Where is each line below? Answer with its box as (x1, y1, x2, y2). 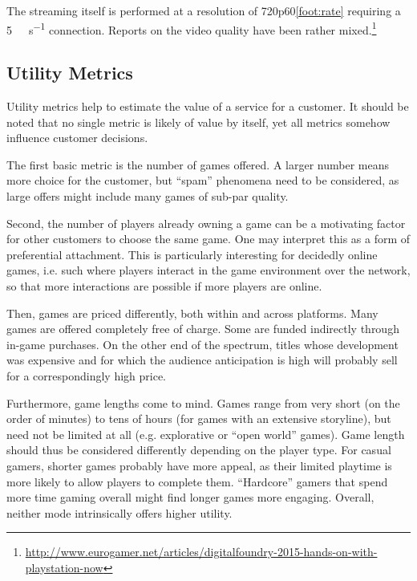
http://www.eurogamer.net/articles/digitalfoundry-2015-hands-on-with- (25, 543, 378, 560)
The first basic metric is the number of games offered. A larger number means (6, 156, 389, 173)
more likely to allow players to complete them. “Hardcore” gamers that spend (6, 473, 388, 490)
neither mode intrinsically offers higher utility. (6, 504, 233, 521)
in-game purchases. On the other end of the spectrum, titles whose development (6, 335, 399, 352)
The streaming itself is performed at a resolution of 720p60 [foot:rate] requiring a (6, 2, 401, 18)
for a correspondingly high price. (6, 367, 166, 384)
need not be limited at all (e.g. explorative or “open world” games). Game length (6, 425, 405, 442)
